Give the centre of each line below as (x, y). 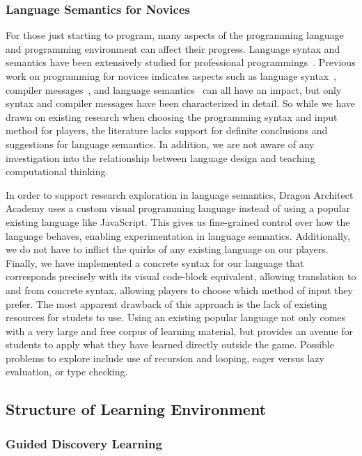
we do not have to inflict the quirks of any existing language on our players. (167, 249)
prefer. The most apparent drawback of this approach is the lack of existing (167, 303)
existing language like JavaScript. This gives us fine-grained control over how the (178, 221)
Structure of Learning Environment (136, 409)
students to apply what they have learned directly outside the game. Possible (170, 344)
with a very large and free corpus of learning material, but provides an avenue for (180, 331)
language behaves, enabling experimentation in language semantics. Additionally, (178, 235)
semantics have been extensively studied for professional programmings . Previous (181, 62)
